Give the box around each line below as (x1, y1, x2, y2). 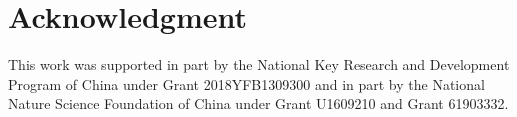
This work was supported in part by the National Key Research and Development (8, 54, 510, 75)
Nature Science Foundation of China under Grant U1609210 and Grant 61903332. (8, 93, 509, 114)
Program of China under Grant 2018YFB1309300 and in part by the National (8, 73, 485, 94)
